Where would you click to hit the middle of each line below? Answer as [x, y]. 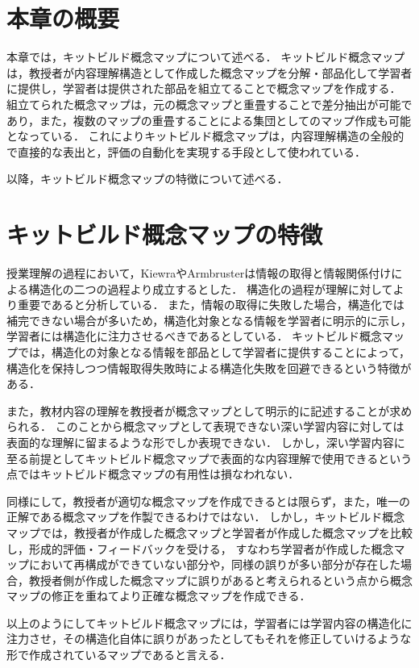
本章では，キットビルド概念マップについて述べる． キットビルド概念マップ [206, 57]
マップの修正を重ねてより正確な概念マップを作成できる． [159, 596]
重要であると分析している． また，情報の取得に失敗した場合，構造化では [211, 305]
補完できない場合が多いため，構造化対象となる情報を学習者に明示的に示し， [209, 320]
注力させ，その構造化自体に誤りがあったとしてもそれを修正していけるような [209, 639]
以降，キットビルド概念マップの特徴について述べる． [147, 179]
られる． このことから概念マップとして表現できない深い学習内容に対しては [205, 426]
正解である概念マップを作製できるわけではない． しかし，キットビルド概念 [206, 517]
